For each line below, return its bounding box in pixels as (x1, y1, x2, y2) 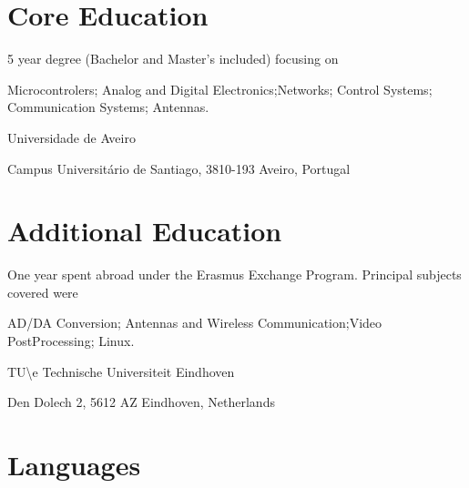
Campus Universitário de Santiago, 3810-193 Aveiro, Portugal (7, 158, 351, 178)
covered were (7, 282, 78, 301)
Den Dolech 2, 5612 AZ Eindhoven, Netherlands (7, 392, 275, 412)
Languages (7, 445, 141, 483)
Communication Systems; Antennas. (7, 97, 209, 117)
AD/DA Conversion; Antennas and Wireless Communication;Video (7, 313, 382, 332)
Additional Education (7, 212, 282, 249)
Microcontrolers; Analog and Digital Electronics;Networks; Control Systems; (7, 79, 433, 98)
